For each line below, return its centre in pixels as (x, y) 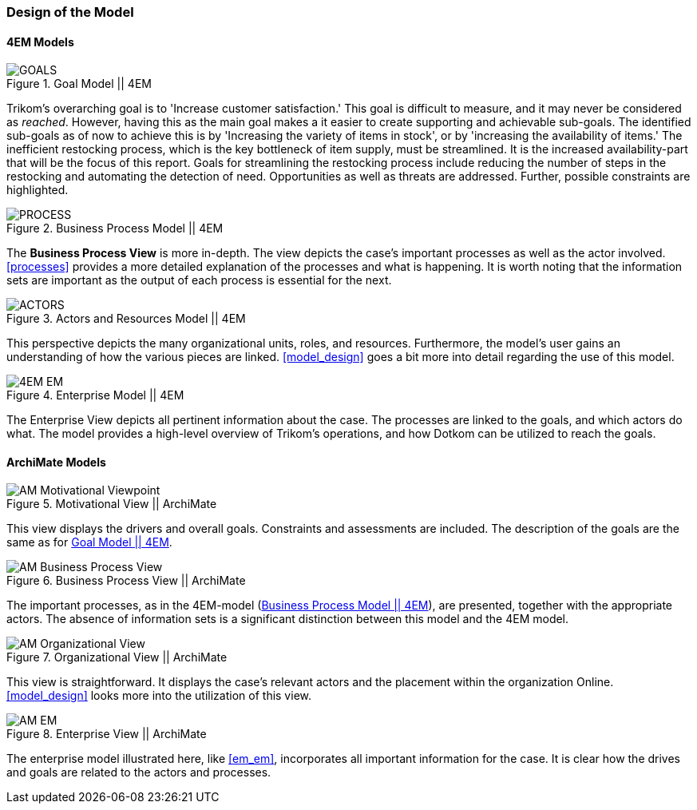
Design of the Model (70, 12)
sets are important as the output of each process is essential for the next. (199, 280)
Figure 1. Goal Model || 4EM (79, 84)
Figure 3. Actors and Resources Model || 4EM (126, 319)
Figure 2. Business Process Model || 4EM (115, 228)
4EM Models (40, 42)
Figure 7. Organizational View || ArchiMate (117, 657)
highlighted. (38, 190)
